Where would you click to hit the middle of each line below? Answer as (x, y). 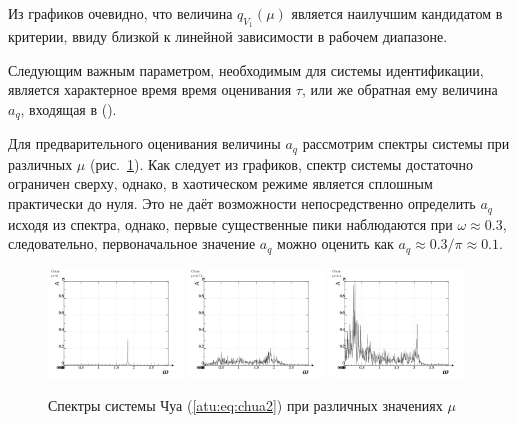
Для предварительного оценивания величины (144, 143)
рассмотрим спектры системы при (406, 143)
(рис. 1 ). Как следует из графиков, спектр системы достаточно (281, 163)
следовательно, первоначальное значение (132, 243)
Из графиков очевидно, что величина (120, 13)
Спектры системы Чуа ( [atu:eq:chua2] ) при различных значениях (245, 405)
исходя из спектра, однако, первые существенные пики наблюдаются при (230, 223)
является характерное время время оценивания (150, 89)
